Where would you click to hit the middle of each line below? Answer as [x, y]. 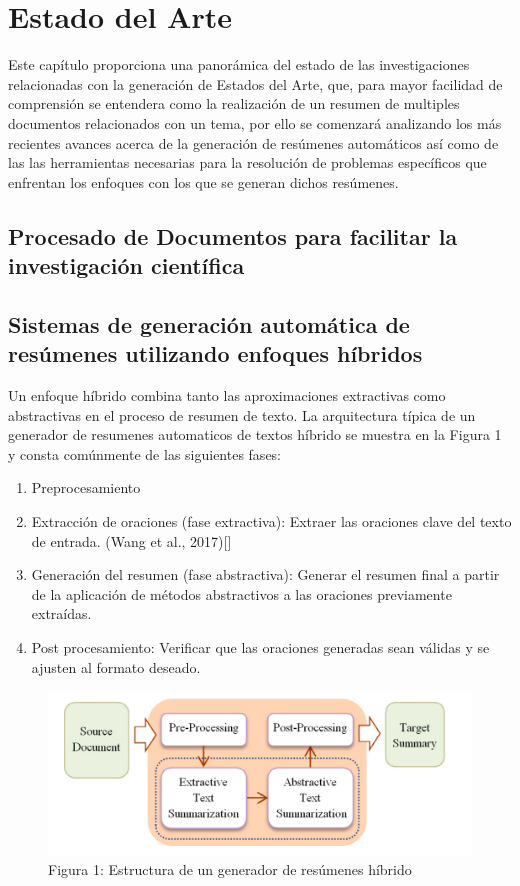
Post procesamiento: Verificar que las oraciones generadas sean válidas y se [260, 646]
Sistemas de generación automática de [209, 323]
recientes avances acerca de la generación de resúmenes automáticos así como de [253, 142]
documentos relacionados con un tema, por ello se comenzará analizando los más [255, 122]
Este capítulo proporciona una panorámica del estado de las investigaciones [239, 64]
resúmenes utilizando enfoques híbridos [215, 353]
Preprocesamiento [86, 487]
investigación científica [126, 265]
